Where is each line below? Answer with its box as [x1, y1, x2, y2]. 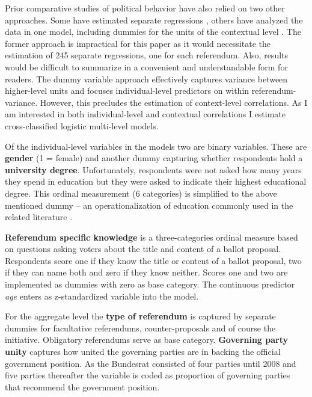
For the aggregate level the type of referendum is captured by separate [5, 310, 276, 322]
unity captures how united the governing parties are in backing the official [5, 345, 281, 358]
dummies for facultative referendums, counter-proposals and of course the [5, 321, 276, 334]
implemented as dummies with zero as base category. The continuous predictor [5, 278, 295, 291]
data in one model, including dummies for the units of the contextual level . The [5, 25, 301, 38]
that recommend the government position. [5, 380, 160, 393]
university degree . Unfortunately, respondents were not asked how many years [5, 163, 302, 176]
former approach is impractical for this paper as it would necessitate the [5, 37, 271, 49]
